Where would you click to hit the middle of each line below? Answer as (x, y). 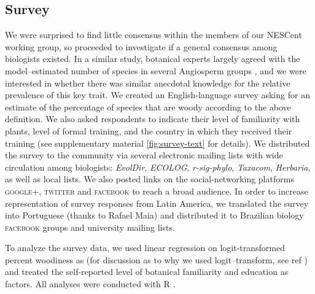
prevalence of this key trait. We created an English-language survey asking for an (157, 95)
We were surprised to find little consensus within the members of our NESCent (154, 35)
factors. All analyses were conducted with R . (90, 284)
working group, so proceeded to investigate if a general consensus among (141, 46)
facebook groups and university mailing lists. (90, 227)
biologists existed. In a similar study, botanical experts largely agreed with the (153, 59)
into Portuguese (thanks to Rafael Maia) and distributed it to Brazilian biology (154, 215)
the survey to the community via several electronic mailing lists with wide (144, 155)
